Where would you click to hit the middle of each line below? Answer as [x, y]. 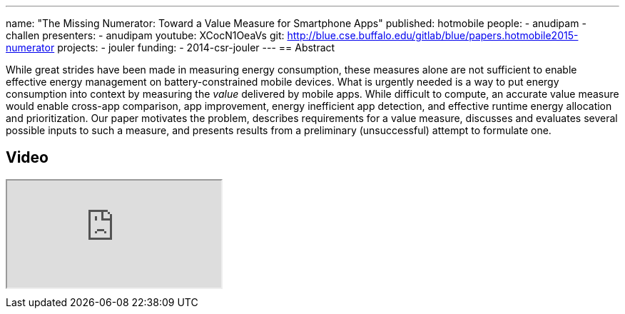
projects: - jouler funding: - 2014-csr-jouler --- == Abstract [196, 47]
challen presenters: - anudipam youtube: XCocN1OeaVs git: [145, 35]
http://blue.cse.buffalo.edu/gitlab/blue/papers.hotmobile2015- [433, 35]
